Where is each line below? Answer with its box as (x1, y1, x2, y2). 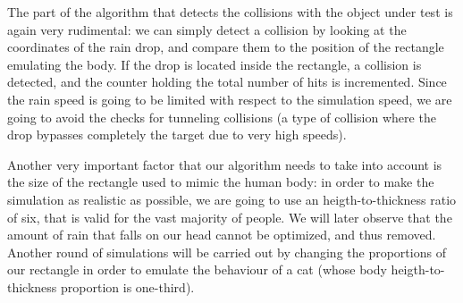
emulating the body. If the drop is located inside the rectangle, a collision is (7, 55, 422, 73)
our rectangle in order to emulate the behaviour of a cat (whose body (7, 260, 387, 279)
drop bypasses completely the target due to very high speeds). (7, 125, 347, 144)
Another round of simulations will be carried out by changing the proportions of (7, 242, 446, 261)
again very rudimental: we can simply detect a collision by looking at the (7, 20, 407, 38)
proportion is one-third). (61, 277, 195, 296)
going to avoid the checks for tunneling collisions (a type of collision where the (7, 107, 436, 126)
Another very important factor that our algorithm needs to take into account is (7, 155, 442, 173)
